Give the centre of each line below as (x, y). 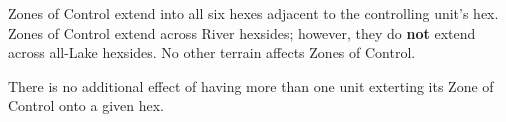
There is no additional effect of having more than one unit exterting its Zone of (251, 85)
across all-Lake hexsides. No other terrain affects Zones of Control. (212, 52)
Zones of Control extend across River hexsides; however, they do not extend (242, 32)
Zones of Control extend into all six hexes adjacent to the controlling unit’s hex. (253, 12)
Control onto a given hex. (86, 105)
